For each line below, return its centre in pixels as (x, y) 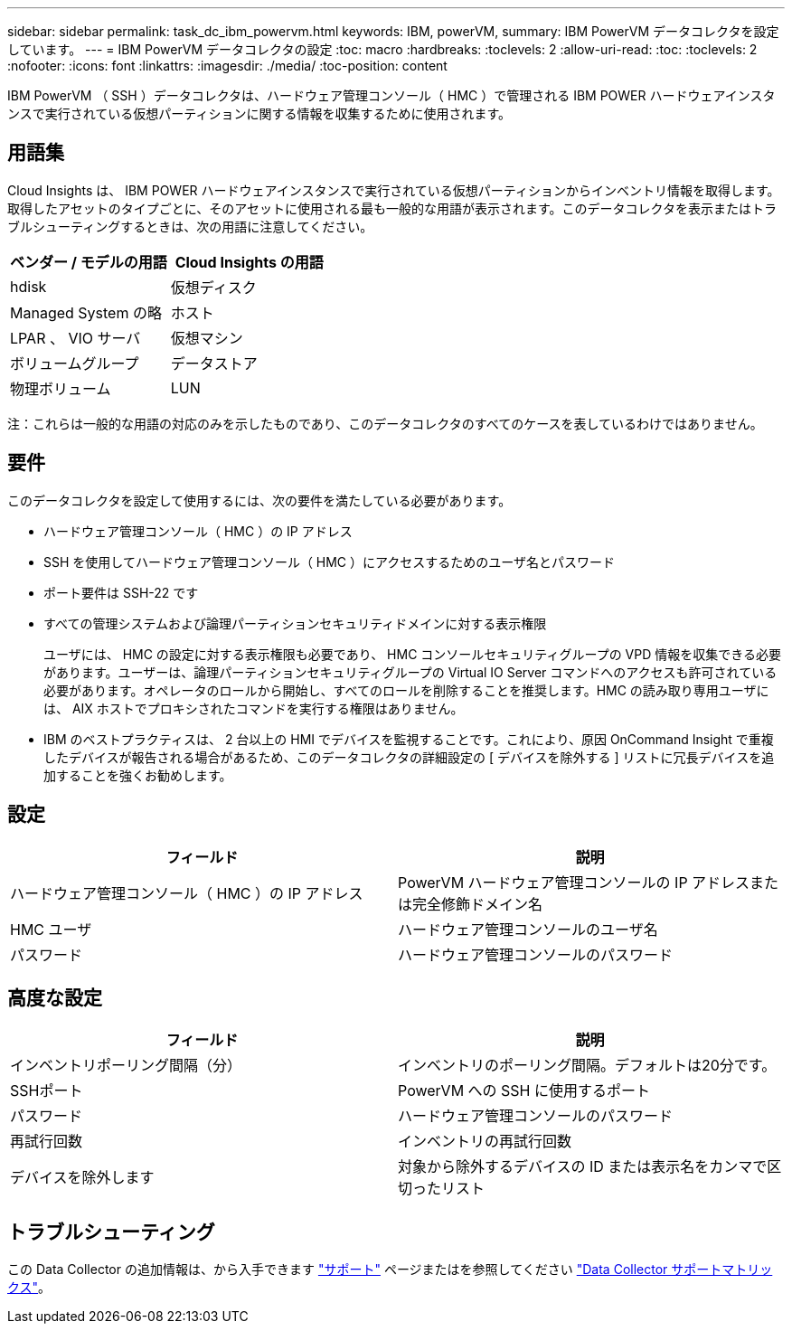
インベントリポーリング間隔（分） (126, 1066)
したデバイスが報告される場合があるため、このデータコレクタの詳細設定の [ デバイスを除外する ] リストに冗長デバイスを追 (409, 757)
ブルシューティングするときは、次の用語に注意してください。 (190, 226)
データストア (214, 363)
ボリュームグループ (75, 363)
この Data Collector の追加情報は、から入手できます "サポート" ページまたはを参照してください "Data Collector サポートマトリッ (390, 1270)
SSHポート (47, 1091)
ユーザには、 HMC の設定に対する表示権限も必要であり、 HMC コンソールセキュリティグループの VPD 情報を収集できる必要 (412, 654)
